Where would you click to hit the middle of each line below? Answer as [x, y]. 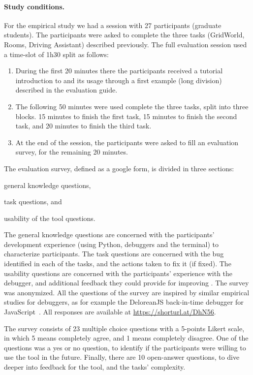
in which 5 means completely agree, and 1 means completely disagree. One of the [126, 338]
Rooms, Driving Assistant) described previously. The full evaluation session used [126, 44]
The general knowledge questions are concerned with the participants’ [109, 234]
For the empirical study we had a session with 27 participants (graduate [113, 25]
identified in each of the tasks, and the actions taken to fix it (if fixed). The [118, 264]
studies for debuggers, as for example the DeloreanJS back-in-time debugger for [124, 302]
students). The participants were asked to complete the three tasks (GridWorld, [124, 35]
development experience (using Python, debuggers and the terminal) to [111, 244]
